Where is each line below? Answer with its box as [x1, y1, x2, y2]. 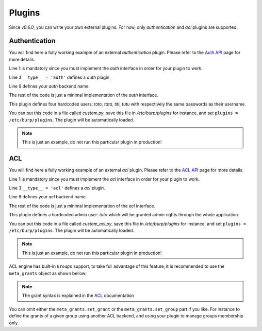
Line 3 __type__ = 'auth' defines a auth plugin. [9, 74, 111, 80]
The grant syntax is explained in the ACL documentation [22, 293, 134, 298]
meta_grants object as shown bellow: [9, 270, 87, 276]
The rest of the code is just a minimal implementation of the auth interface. [9, 92, 159, 98]
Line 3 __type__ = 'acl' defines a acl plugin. [9, 185, 105, 191]
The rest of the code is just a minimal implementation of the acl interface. [9, 203, 155, 209]
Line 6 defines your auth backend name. [9, 83, 90, 89]
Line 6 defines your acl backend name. [9, 194, 87, 200]
